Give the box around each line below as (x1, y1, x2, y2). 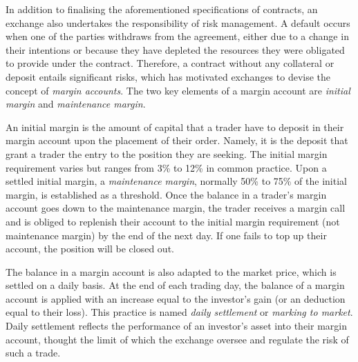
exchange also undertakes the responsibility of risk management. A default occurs (6, 15, 350, 30)
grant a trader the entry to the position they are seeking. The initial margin (6, 146, 328, 161)
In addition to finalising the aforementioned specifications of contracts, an (6, 2, 318, 16)
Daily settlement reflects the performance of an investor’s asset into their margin (6, 319, 347, 333)
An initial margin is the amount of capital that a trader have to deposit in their (6, 119, 344, 134)
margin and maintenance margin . (6, 97, 146, 111)
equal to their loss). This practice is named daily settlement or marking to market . (6, 305, 353, 319)
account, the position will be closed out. (6, 241, 174, 256)
